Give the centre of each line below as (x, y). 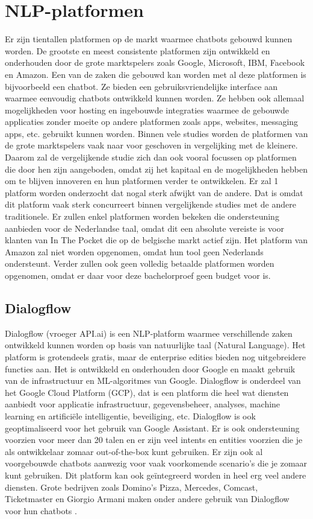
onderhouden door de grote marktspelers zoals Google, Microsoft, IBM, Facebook (155, 62)
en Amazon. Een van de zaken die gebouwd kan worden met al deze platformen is (156, 74)
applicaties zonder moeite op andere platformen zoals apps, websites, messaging (152, 122)
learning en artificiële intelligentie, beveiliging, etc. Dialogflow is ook (130, 416)
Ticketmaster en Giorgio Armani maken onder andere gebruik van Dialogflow (147, 499)
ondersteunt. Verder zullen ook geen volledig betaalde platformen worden (140, 263)
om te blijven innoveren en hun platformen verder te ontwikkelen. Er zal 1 (142, 181)
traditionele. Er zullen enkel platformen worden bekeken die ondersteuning (142, 216)
